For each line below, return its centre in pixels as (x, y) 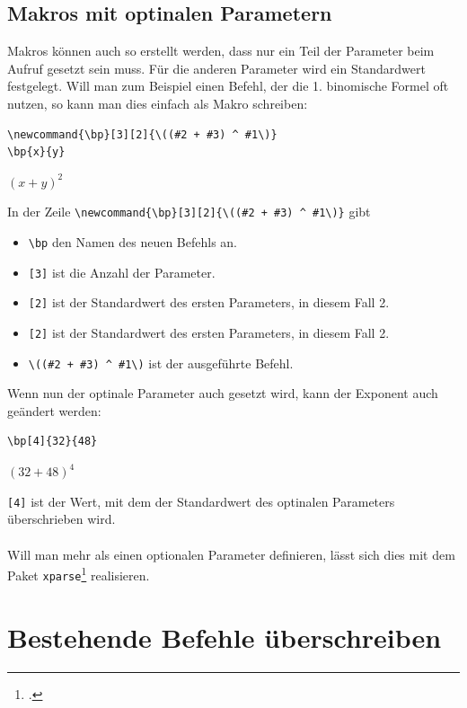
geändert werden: (54, 410)
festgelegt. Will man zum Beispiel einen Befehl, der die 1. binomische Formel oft (228, 86)
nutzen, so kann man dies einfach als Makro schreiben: (158, 103)
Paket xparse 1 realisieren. (79, 574)
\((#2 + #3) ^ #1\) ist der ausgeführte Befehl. (161, 363)
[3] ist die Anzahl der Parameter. (122, 272)
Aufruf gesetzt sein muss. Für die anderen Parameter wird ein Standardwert (216, 68)
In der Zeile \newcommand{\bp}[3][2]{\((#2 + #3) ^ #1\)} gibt (189, 212)
